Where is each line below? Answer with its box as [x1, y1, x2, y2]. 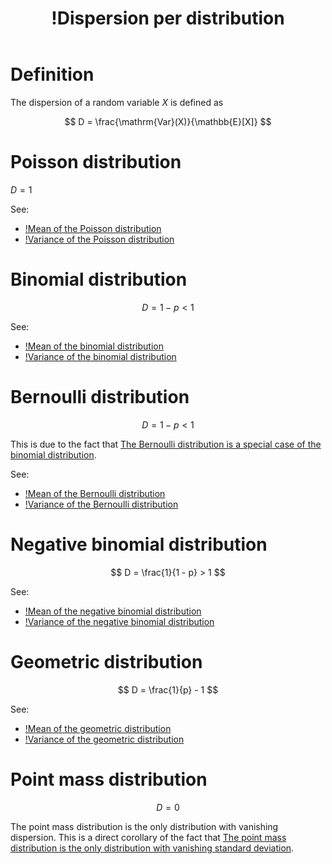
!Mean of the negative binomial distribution [24, 605, 202, 617]
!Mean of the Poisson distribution [24, 222, 162, 234]
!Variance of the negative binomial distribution [24, 615, 215, 627]
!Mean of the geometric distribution [24, 722, 172, 734]
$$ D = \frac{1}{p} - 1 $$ [117, 683, 219, 696]
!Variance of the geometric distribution [24, 733, 185, 745]
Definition [10, 63, 95, 86]
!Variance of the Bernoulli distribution [24, 498, 179, 510]
